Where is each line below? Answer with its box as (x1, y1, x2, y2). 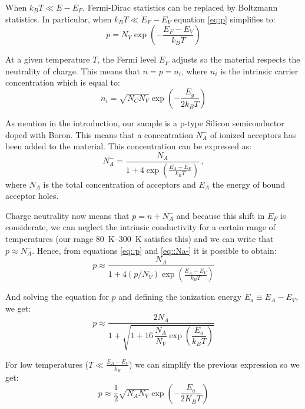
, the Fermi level (97, 53, 157, 66)
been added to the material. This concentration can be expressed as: (5, 140, 252, 152)
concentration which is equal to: (5, 76, 120, 89)
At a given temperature (5, 53, 90, 66)
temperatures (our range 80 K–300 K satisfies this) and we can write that (5, 233, 274, 245)
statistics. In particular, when (5, 12, 112, 25)
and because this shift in (176, 209, 265, 221)
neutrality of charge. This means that (5, 64, 140, 77)
